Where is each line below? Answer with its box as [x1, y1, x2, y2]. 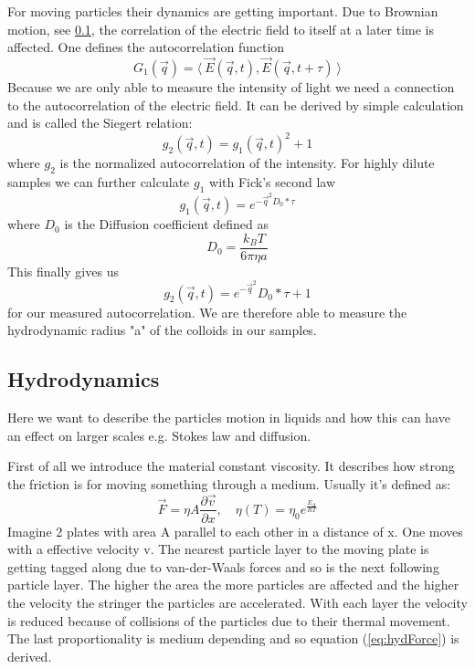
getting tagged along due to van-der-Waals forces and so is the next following [7, 557, 439, 576]
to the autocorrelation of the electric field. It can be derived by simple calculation [7, 95, 464, 114]
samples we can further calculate [7, 172, 190, 192]
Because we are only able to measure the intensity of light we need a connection [7, 78, 455, 96]
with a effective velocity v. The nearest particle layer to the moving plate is [7, 539, 429, 559]
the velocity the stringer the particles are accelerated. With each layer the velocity [7, 592, 468, 612]
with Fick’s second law [209, 172, 336, 192]
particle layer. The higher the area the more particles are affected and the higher [7, 575, 459, 594]
